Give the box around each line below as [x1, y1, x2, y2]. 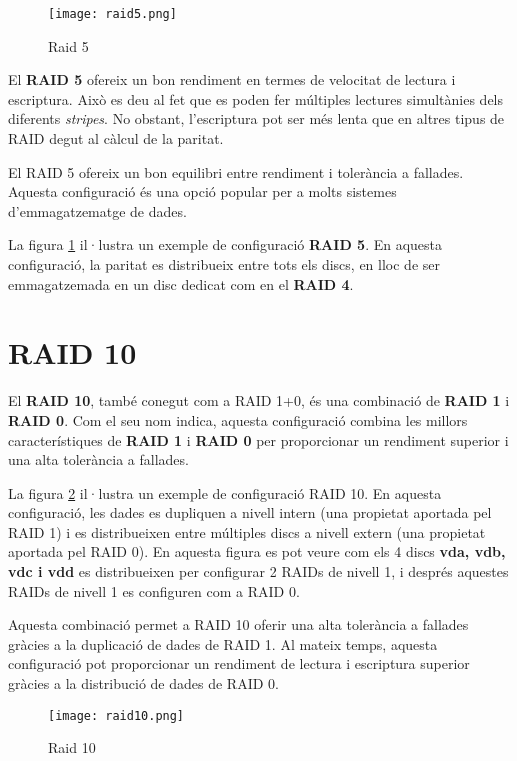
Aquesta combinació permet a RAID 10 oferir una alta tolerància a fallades [8, 614, 469, 635]
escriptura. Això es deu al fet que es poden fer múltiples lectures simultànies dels [8, 88, 504, 109]
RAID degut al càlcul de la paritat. [8, 128, 224, 149]
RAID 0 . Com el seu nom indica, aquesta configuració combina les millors [8, 409, 468, 430]
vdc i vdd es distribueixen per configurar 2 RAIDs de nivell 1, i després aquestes [8, 561, 509, 582]
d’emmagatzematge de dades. [8, 200, 187, 221]
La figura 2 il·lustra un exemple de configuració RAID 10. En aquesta [8, 482, 442, 503]
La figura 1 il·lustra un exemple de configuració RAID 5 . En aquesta [8, 234, 443, 255]
